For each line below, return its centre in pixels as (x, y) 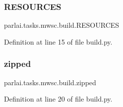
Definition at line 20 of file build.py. (58, 99)
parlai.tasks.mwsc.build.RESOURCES (62, 25)
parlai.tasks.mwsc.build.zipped (50, 82)
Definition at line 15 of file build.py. (58, 41)
